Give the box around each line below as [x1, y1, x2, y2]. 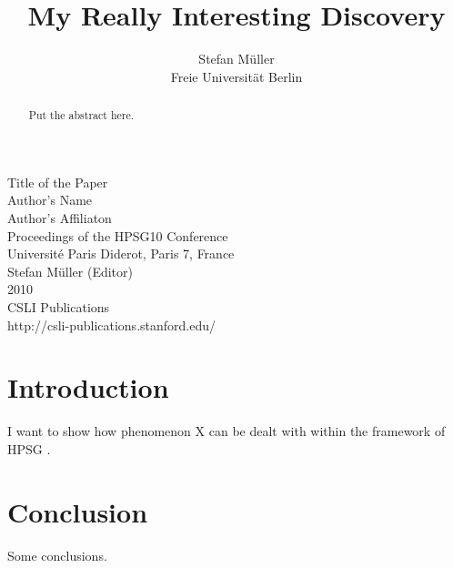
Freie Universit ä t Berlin [170, 66, 303, 86]
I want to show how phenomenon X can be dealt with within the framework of [7, 421, 446, 441]
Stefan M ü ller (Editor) [7, 261, 133, 280]
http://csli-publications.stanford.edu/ [7, 315, 216, 334]
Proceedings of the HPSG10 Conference [7, 226, 228, 245]
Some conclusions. [7, 545, 107, 564]
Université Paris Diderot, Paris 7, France [7, 244, 235, 263]
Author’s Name [7, 190, 93, 209]
